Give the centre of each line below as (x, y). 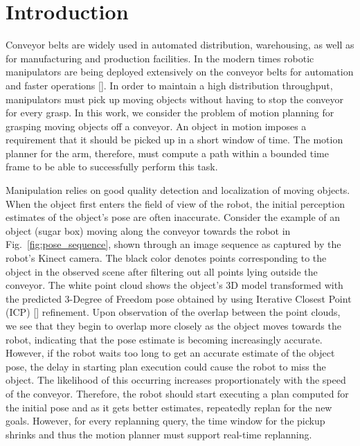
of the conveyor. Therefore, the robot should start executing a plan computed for (177, 393)
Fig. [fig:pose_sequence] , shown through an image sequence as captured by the (173, 244)
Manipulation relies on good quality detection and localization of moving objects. (178, 190)
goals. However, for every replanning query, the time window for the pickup (165, 421)
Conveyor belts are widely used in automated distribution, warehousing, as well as (180, 45)
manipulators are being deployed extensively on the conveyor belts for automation (180, 72)
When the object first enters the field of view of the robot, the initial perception (175, 203)
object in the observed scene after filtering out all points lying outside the (162, 271)
